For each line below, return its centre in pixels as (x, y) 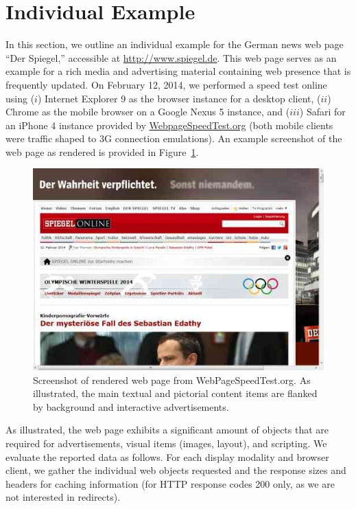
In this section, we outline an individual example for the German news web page (175, 44)
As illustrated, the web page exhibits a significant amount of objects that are (167, 430)
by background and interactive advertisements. (131, 406)
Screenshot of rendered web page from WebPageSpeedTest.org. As (172, 380)
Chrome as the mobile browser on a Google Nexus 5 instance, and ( (148, 112)
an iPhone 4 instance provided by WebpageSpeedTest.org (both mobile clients (169, 125)
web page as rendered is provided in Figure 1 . (102, 151)
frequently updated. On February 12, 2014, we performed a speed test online (166, 84)
